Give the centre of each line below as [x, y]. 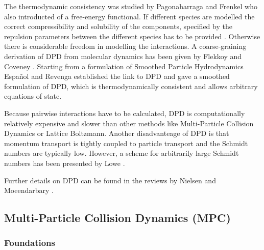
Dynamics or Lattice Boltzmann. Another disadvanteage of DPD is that [117, 133]
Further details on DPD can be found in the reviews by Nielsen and [110, 180]
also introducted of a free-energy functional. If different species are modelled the [129, 16]
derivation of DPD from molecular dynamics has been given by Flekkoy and [123, 56]
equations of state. [33, 96]
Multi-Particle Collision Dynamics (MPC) [117, 218]
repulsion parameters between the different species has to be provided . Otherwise [132, 36]
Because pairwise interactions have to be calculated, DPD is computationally [125, 113]
